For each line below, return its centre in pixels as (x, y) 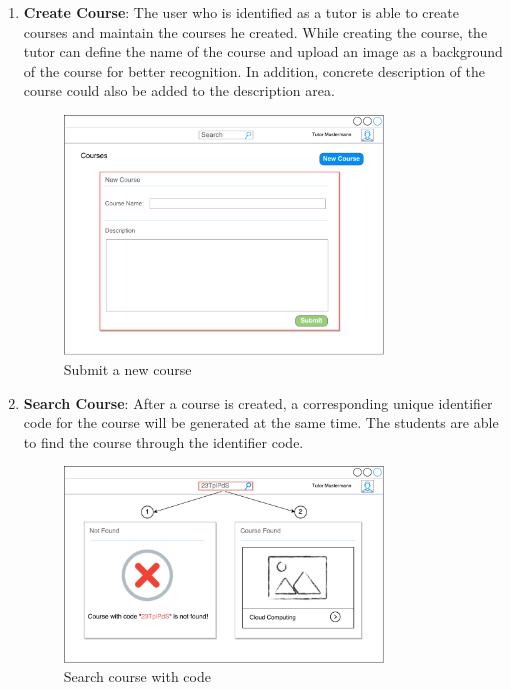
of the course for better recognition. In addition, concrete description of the (254, 70)
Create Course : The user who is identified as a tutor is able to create (241, 12)
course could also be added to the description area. (179, 90)
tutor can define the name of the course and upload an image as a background (263, 51)
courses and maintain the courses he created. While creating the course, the (255, 31)
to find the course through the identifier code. (163, 441)
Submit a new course (127, 368)
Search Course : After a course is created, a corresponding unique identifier (258, 402)
